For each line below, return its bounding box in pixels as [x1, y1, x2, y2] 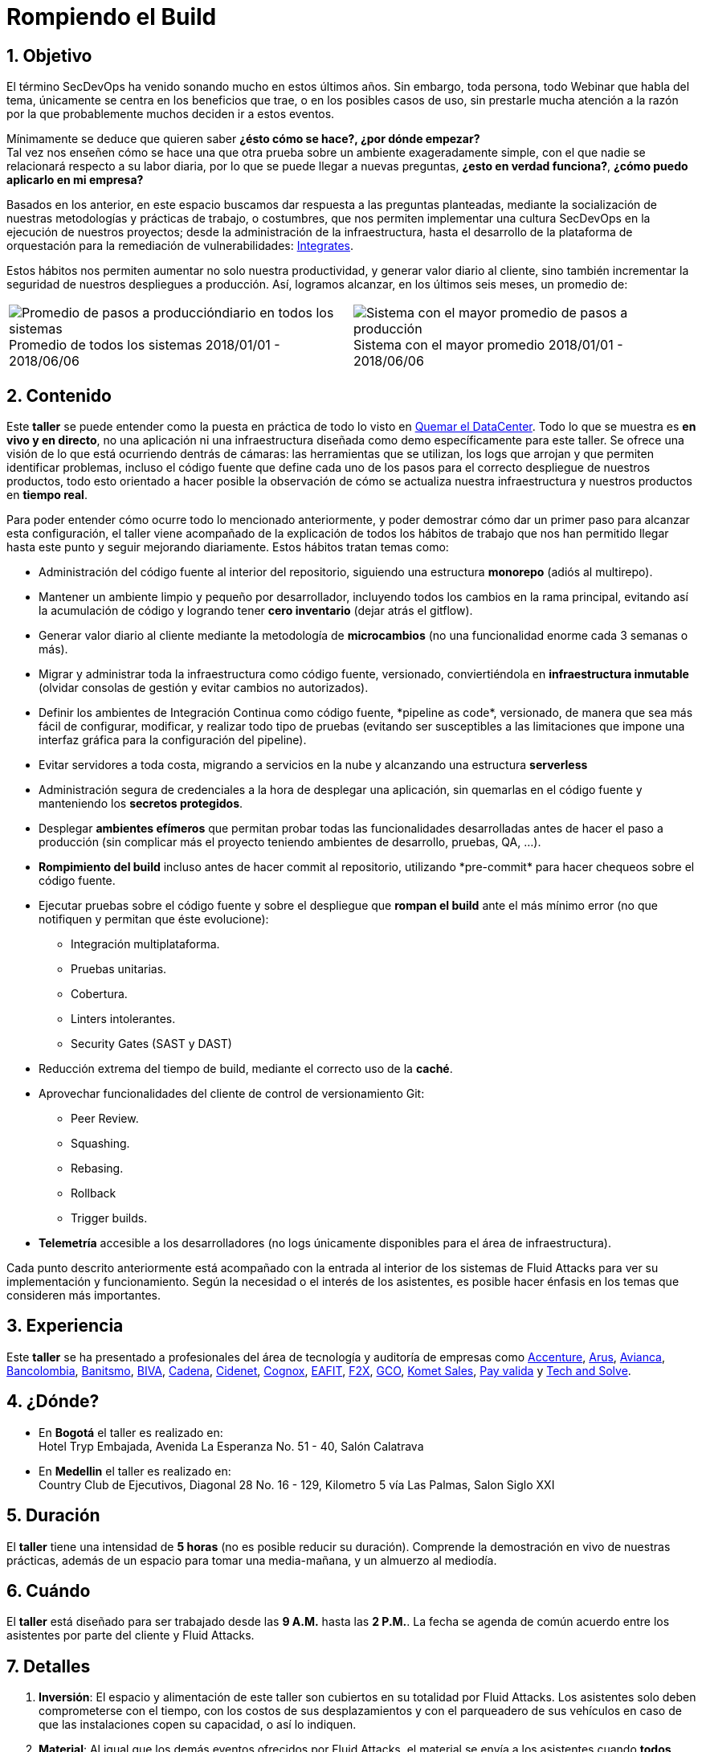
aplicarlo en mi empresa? [6, 173, 144, 187]
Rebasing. [71, 1161, 124, 1176]
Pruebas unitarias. [71, 962, 167, 976]
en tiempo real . [6, 488, 88, 502]
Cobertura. [71, 987, 128, 1001]
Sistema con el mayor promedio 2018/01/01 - [353, 337, 623, 354]
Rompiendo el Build [6, 3, 217, 31]
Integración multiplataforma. [71, 937, 220, 952]
